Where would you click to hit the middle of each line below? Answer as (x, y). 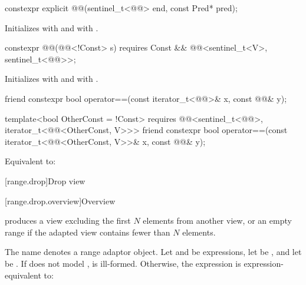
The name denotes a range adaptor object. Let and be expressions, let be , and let (153, 252)
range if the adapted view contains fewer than (88, 232)
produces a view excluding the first (68, 221)
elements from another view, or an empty (217, 221)
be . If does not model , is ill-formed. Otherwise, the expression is (123, 263)
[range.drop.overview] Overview (60, 201)
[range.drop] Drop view (45, 180)
